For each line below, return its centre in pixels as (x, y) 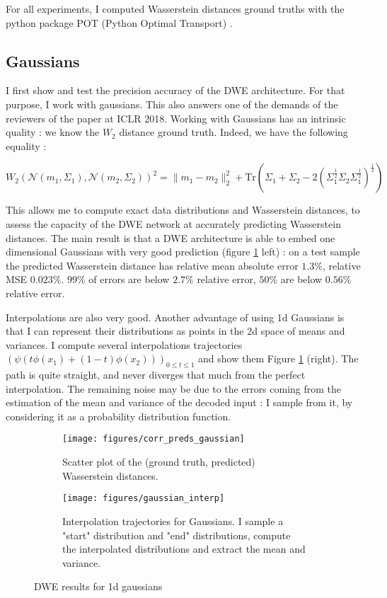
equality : (26, 145)
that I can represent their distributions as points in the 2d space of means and (175, 331)
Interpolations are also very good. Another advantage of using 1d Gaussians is (175, 317)
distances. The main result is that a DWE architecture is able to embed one (171, 237)
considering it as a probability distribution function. (119, 416)
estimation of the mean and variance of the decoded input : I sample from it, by (179, 402)
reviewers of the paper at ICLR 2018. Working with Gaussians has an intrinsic (176, 118)
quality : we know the (53, 132)
